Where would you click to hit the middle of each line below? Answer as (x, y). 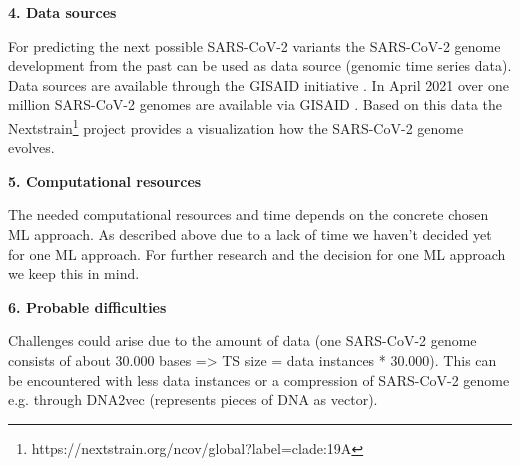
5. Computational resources (105, 180)
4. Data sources (62, 12)
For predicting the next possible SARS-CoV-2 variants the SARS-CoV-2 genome (254, 45)
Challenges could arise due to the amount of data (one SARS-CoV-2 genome (242, 340)
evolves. (31, 147)
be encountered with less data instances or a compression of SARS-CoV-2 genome (259, 379)
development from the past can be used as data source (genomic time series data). (260, 65)
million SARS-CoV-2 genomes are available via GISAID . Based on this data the (255, 104)
